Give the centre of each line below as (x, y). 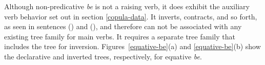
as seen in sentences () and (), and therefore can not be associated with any (123, 26)
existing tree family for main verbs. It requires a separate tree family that (120, 36)
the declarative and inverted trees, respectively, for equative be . (103, 56)
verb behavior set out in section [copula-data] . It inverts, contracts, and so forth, (131, 16)
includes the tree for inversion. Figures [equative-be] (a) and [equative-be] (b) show (132, 46)
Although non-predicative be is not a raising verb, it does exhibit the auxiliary (127, 6)
